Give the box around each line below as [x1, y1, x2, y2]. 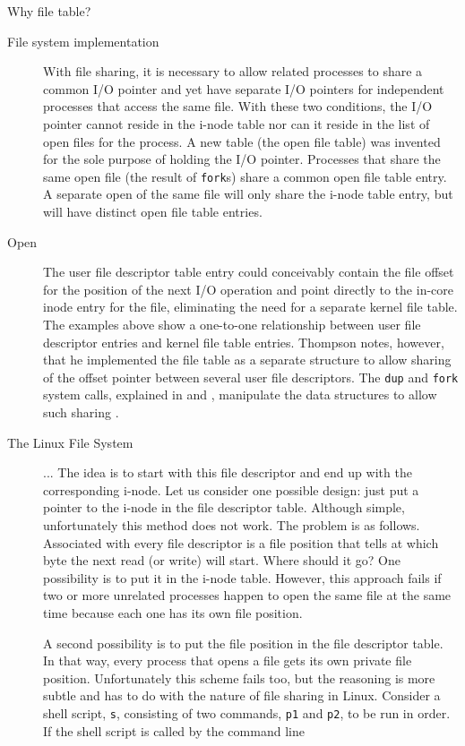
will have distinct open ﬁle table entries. [43, 202, 263, 220]
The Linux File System [7, 433, 133, 451]
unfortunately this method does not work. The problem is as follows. [43, 515, 420, 534]
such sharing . [43, 403, 119, 421]
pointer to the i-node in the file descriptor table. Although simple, [43, 498, 405, 517]
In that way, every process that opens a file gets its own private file [43, 651, 412, 670]
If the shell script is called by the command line [43, 721, 305, 740]
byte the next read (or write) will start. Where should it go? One [43, 551, 400, 570]
